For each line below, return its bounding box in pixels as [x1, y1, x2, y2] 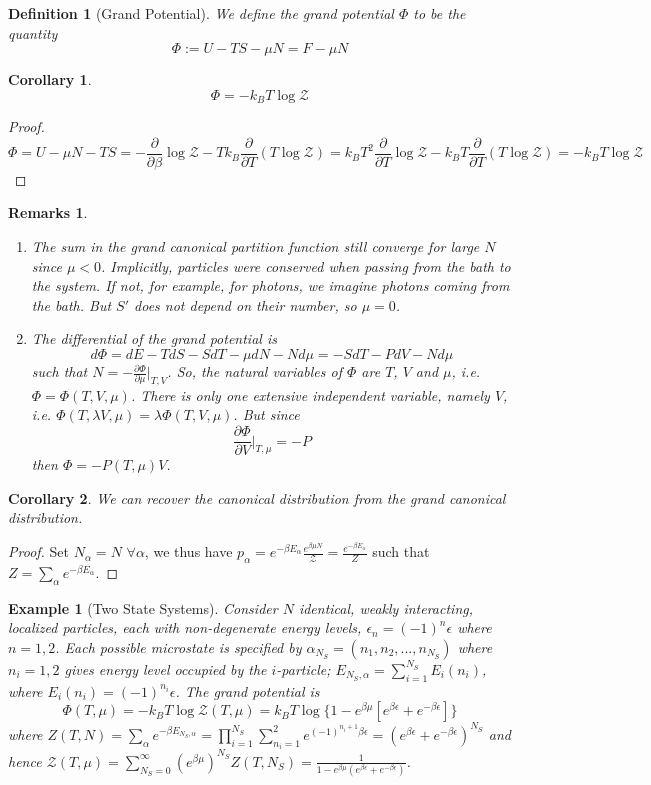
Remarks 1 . [8, 202, 88, 223]
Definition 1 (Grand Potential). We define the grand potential [8, 3, 394, 23]
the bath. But [31, 294, 112, 315]
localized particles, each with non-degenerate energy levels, [8, 617, 362, 638]
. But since [233, 404, 300, 425]
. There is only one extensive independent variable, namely [130, 384, 490, 405]
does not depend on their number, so [134, 294, 357, 315]
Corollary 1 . [8, 69, 92, 90]
